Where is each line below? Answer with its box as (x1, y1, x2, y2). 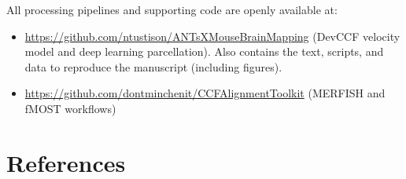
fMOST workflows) (24, 100, 116, 116)
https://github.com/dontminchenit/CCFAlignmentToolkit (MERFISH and (24, 85, 386, 101)
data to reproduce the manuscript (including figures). (24, 58, 282, 75)
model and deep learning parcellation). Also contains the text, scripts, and (24, 43, 384, 60)
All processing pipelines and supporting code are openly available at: (6, 2, 338, 17)
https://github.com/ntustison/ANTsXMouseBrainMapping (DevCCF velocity (24, 27, 400, 44)
